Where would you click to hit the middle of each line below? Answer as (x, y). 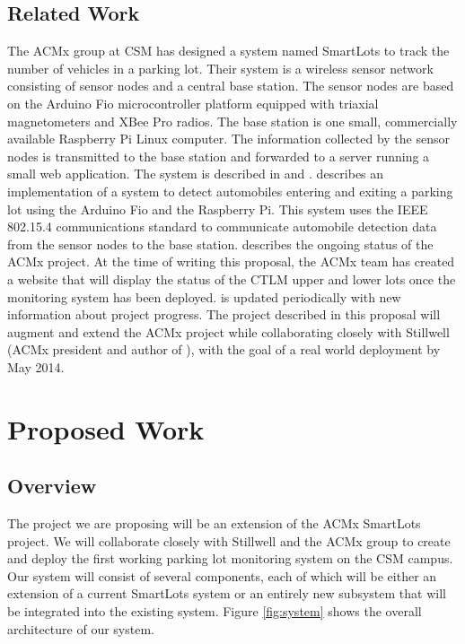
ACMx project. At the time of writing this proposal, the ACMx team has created (231, 261)
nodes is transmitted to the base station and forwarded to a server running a (219, 156)
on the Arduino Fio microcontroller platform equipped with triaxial (193, 103)
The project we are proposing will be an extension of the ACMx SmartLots (214, 523)
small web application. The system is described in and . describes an (196, 174)
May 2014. (36, 366)
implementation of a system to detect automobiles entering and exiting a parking (230, 191)
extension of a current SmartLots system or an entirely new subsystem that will (227, 593)
